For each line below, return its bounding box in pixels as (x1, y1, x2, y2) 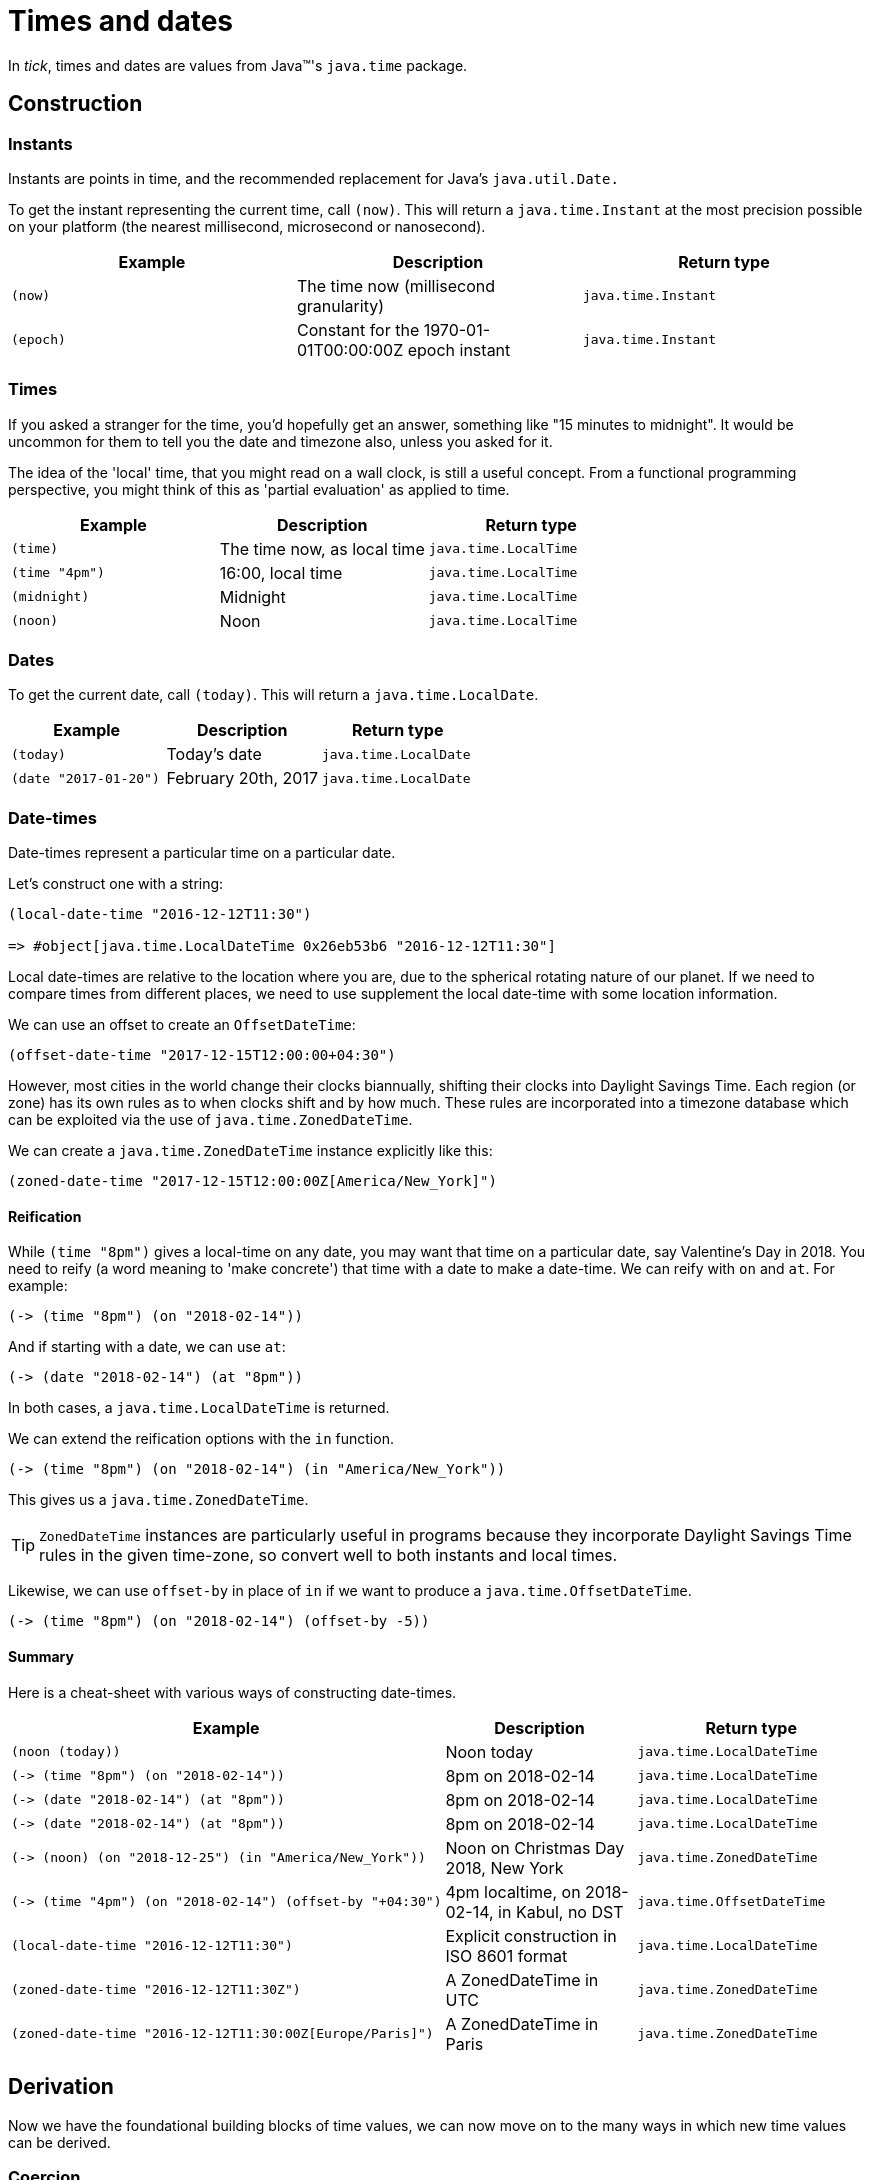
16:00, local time (219, 562, 343, 583)
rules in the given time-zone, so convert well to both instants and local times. (39, 1545, 618, 1566)
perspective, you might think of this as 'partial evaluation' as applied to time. (8, 480, 510, 498)
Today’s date (166, 744, 262, 765)
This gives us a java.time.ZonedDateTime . (8, 1491, 309, 1509)
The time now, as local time (219, 538, 425, 559)
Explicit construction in (445, 1925, 617, 1946)
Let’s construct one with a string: (8, 875, 224, 893)
